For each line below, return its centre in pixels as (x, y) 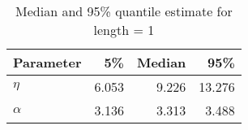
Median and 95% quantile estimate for (124, 11)
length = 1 (124, 30)
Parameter (47, 62)
